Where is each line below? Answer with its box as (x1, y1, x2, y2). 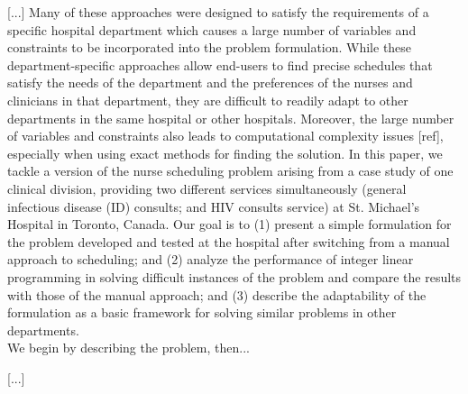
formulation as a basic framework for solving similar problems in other (7, 303, 397, 322)
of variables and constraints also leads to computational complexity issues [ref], (7, 126, 444, 145)
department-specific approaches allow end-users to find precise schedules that (7, 55, 433, 74)
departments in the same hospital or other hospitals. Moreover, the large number (7, 108, 454, 127)
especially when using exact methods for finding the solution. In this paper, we (7, 143, 443, 162)
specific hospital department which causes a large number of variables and (7, 20, 417, 39)
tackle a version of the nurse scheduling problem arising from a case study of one (7, 161, 454, 180)
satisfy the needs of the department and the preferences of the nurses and (7, 73, 413, 92)
